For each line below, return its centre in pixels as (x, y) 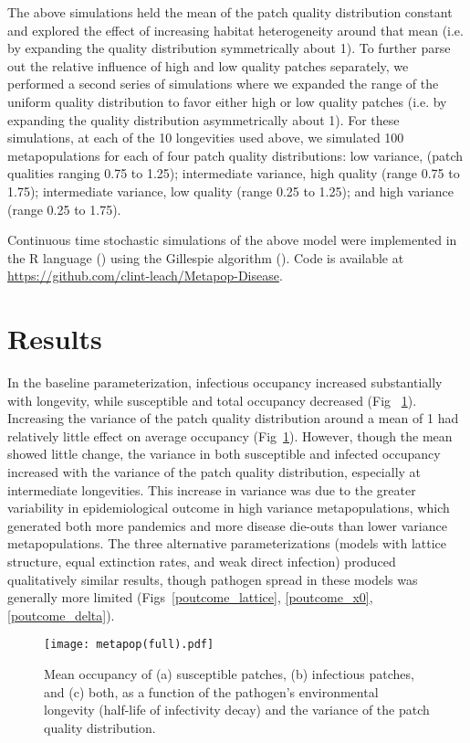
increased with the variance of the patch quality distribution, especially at (214, 472)
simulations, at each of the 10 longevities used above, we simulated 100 (206, 138)
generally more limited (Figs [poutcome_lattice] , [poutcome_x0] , (190, 597)
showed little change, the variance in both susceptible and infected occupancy (224, 454)
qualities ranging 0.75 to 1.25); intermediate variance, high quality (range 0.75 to (234, 173)
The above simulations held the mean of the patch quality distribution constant (230, 12)
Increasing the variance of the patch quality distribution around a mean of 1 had (233, 418)
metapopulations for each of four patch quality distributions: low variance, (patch (235, 155)
